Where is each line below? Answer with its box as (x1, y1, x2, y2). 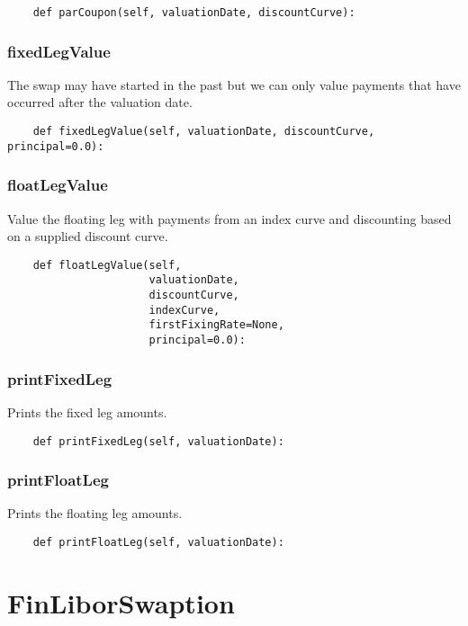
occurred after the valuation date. (7, 93, 193, 112)
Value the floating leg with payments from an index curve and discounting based (7, 209, 452, 228)
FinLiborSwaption (7, 584, 235, 621)
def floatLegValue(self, (32, 258, 182, 272)
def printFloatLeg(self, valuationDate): (32, 536, 284, 549)
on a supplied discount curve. (7, 227, 168, 246)
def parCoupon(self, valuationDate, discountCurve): (32, 6, 355, 19)
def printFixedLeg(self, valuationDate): (32, 434, 284, 448)
